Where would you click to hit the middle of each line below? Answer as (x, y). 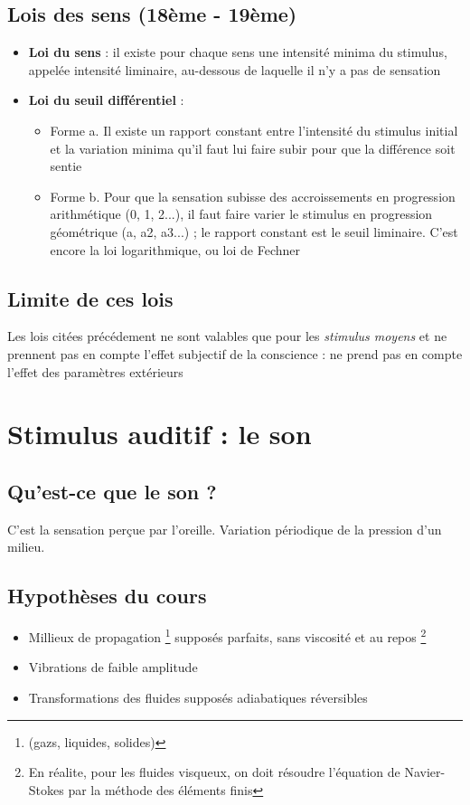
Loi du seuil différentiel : (106, 100)
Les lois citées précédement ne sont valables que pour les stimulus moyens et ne (227, 336)
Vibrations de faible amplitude (113, 667)
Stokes (46, 789)
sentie (66, 166)
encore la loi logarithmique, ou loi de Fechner (175, 249)
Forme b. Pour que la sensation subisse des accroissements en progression (253, 196)
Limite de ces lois (90, 298)
